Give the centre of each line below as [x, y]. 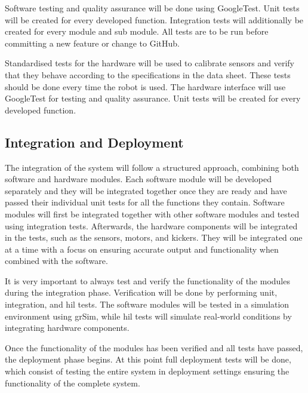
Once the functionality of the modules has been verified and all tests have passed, [154, 347]
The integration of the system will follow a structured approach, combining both [152, 167]
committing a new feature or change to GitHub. [93, 43]
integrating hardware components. [67, 328]
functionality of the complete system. [73, 383]
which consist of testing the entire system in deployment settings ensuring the [147, 371]
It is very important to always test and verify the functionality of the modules [147, 280]
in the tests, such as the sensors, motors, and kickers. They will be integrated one [154, 237]
